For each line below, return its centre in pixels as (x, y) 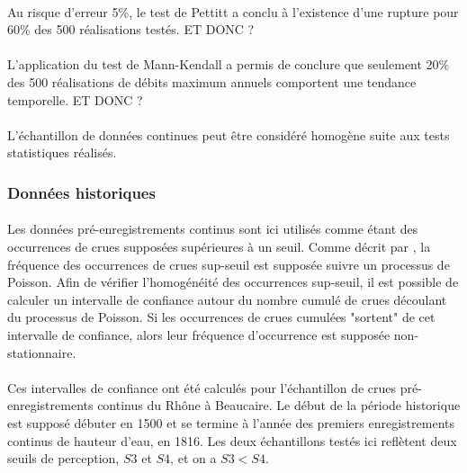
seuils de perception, (63, 458)
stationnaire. (42, 352)
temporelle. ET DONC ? (75, 99)
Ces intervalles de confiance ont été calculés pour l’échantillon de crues (202, 387)
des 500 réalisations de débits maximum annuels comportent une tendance (212, 81)
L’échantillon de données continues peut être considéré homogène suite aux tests (229, 134)
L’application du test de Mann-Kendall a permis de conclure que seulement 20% (229, 64)
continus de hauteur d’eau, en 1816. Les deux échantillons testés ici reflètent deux (232, 440)
